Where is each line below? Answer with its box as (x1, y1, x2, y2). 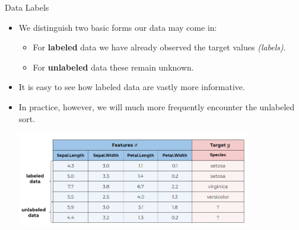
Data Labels (5, 1, 49, 13)
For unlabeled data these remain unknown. (33, 60, 194, 73)
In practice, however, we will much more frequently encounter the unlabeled (18, 100, 295, 113)
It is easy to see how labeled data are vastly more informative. (18, 81, 245, 93)
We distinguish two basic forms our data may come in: (18, 21, 217, 33)
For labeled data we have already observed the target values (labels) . (33, 41, 286, 53)
